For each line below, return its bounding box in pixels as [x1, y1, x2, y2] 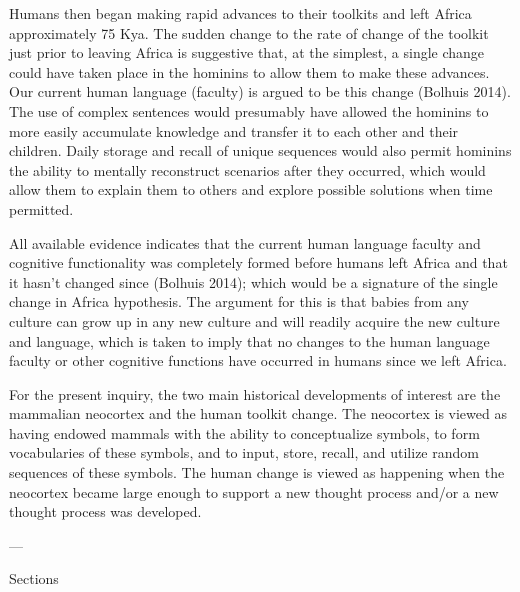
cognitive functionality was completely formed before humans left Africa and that [9, 252, 508, 273]
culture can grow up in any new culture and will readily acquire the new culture [9, 310, 500, 331]
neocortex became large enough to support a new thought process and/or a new [9, 481, 499, 502]
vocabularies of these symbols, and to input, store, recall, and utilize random [9, 442, 479, 463]
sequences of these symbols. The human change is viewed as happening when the [9, 462, 505, 483]
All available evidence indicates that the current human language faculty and [9, 232, 481, 253]
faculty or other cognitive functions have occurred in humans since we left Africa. [9, 350, 507, 371]
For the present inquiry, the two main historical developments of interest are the [9, 383, 501, 404]
